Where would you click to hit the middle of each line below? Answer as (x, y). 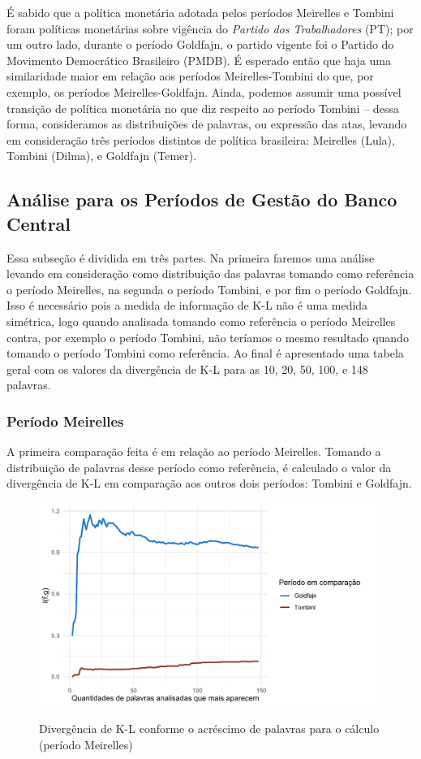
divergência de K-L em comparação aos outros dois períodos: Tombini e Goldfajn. (209, 483)
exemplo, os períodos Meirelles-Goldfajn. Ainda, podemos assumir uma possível (204, 91)
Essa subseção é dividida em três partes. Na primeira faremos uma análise (191, 257)
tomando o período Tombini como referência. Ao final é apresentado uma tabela (205, 353)
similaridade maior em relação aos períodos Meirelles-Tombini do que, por (190, 76)
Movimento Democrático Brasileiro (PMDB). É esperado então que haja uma (199, 60)
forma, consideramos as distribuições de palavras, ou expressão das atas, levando (207, 124)
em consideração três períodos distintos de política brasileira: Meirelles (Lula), (201, 139)
